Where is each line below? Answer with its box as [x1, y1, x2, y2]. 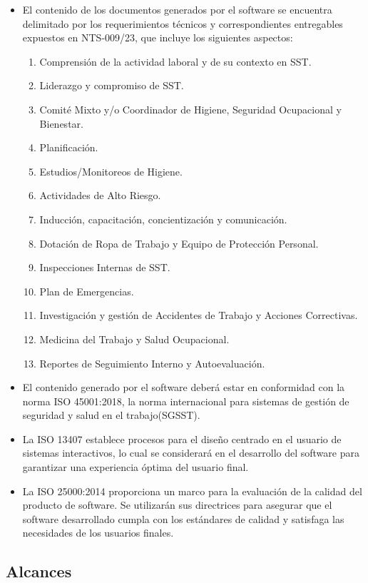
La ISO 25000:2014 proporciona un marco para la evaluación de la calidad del [22, 483, 362, 498]
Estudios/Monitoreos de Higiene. [39, 163, 183, 178]
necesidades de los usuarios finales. [22, 525, 174, 540]
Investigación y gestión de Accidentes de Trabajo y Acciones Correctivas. [39, 308, 358, 323]
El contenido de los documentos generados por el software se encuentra [22, 2, 332, 16]
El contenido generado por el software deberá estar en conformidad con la [22, 380, 345, 395]
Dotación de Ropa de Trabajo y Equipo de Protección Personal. [39, 235, 319, 250]
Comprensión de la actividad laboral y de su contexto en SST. [39, 54, 312, 69]
